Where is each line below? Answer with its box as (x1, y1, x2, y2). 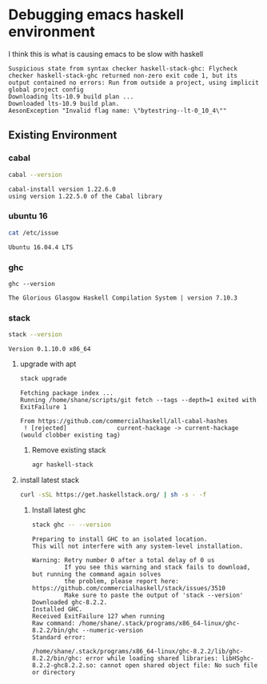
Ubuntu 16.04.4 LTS (8, 243, 74, 251)
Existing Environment (8, 128, 118, 142)
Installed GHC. (31, 605, 82, 614)
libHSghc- (221, 654, 254, 662)
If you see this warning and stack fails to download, (64, 563, 251, 571)
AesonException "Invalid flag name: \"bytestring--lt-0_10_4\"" (8, 107, 227, 115)
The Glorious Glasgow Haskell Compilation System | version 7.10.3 (8, 294, 238, 302)
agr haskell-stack (31, 461, 94, 469)
